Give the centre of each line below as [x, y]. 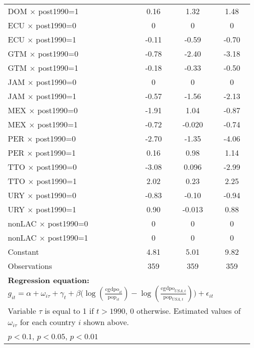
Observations [30, 266]
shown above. [106, 322]
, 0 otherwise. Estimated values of [183, 311]
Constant [23, 252]
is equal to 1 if [69, 311]
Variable [22, 311]
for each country [48, 322]
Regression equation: [49, 280]
